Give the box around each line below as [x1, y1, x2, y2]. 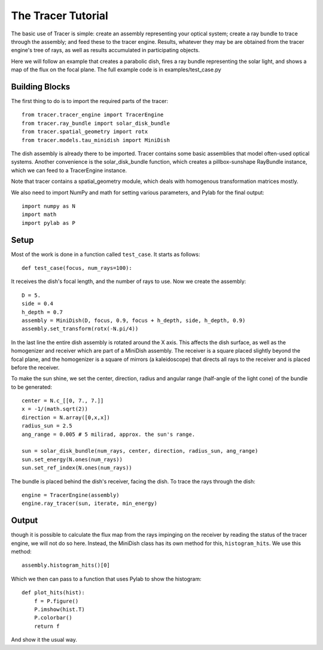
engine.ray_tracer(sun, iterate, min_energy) [22, 500, 158, 507]
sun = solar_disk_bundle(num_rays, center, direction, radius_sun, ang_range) [22, 447, 258, 455]
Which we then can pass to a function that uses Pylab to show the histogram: [11, 575, 202, 582]
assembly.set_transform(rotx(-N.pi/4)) [22, 326, 139, 332]
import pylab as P [22, 219, 76, 226]
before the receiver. [11, 363, 60, 371]
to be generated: [11, 383, 52, 390]
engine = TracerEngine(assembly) [22, 492, 120, 498]
